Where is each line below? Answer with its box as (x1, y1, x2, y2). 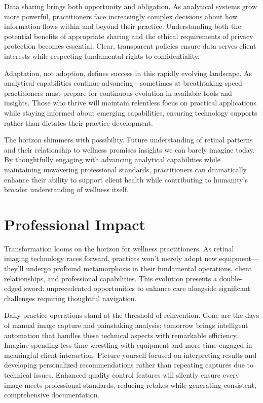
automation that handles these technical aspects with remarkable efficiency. (4, 329, 238, 340)
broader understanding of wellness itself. (4, 184, 129, 195)
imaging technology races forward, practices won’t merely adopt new (4, 253, 217, 264)
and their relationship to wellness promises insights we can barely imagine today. (4, 144, 255, 155)
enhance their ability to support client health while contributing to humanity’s (4, 174, 248, 185)
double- (219, 273, 242, 283)
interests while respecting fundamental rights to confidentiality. (4, 50, 200, 61)
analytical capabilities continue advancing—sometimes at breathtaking (4, 78, 223, 88)
